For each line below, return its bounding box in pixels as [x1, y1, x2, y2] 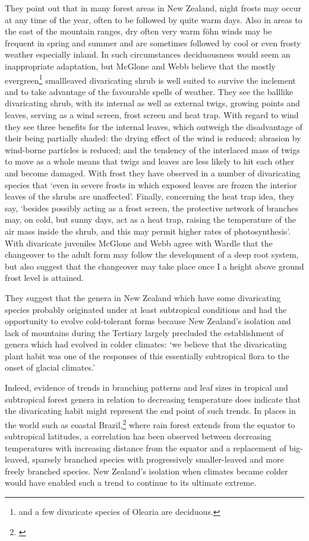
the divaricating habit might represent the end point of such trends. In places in [5, 404, 296, 417]
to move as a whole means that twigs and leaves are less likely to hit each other [5, 155, 294, 167]
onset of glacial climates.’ [5, 361, 95, 374]
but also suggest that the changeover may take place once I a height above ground [5, 260, 304, 272]
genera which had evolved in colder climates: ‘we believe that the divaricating [5, 338, 287, 350]
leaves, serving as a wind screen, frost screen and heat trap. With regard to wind [5, 109, 299, 121]
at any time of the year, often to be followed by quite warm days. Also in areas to [5, 13, 302, 26]
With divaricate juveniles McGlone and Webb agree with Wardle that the [5, 236, 273, 249]
